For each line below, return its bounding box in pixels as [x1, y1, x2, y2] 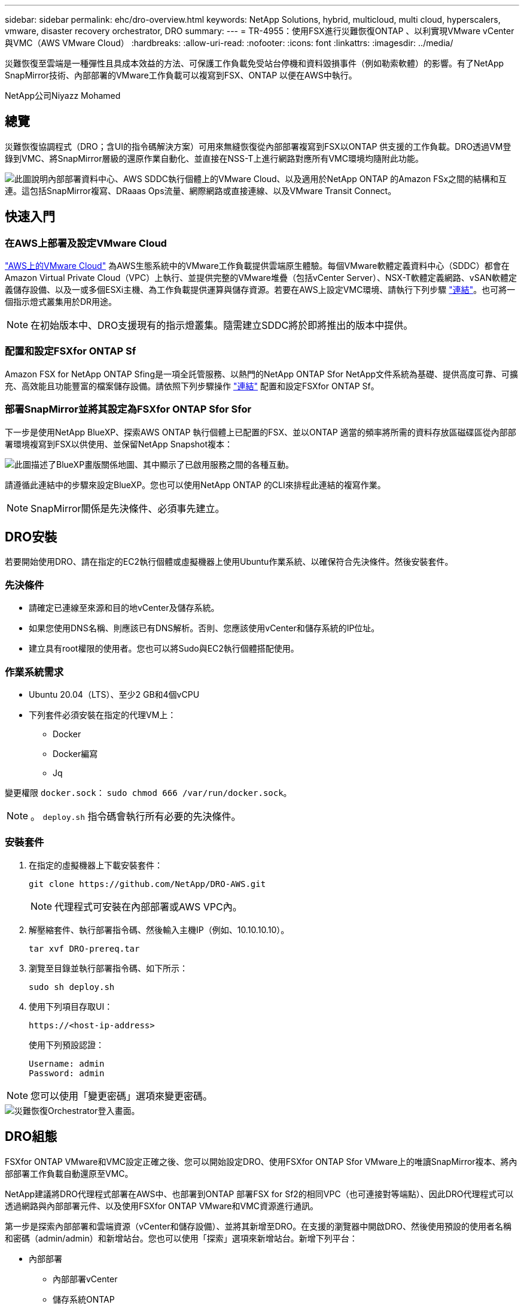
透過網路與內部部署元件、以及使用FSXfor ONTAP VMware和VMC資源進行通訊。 [5, 1200, 319, 1211]
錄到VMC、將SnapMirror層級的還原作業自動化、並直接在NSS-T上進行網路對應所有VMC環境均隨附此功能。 [5, 153, 424, 163]
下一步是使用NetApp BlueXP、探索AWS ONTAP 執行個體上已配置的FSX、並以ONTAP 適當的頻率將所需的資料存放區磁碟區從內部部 [5, 426, 516, 437]
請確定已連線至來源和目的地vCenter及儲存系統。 [29, 602, 220, 613]
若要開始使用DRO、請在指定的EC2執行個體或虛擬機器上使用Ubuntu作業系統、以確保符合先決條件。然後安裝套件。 [5, 556, 453, 567]
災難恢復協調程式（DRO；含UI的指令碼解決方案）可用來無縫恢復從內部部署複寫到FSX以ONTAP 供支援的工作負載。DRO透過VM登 [5, 141, 511, 152]
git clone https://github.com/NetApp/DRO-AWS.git [29, 879, 266, 889]
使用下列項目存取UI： [29, 1001, 113, 1012]
